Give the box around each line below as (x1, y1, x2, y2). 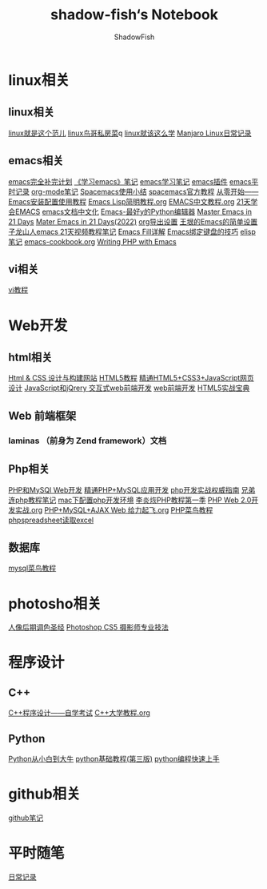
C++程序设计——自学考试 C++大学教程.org (8, 708, 150, 718)
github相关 (8, 785, 82, 803)
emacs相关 (8, 154, 64, 167)
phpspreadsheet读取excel (8, 515, 94, 525)
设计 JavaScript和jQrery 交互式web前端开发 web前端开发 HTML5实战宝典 (8, 383, 250, 393)
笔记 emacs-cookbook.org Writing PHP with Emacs (8, 236, 177, 246)
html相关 (8, 350, 53, 364)
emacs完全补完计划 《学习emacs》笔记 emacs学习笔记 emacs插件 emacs (8, 176, 252, 186)
